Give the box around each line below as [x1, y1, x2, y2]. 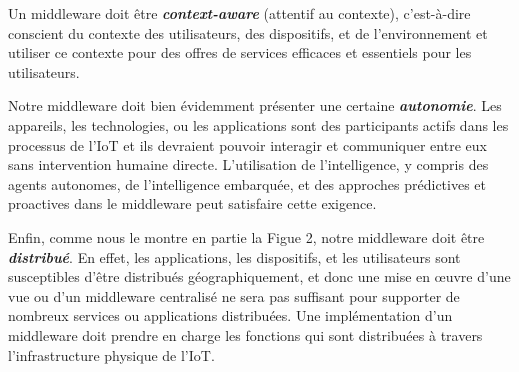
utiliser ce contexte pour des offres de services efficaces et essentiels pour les [8, 42, 472, 63]
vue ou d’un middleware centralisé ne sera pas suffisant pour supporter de [8, 285, 460, 306]
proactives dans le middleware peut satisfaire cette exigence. [8, 193, 377, 214]
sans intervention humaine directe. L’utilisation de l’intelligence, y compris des [8, 154, 489, 175]
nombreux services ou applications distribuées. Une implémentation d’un [8, 305, 453, 326]
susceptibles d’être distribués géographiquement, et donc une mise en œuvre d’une [8, 266, 511, 287]
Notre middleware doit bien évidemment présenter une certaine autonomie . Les [8, 95, 502, 116]
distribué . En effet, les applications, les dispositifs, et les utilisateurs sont [8, 246, 461, 267]
